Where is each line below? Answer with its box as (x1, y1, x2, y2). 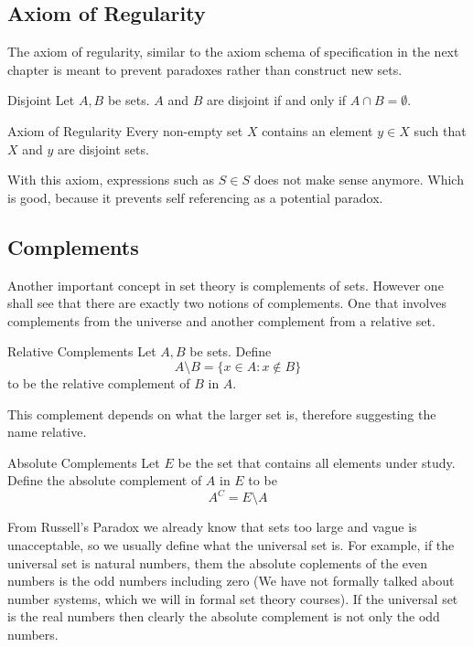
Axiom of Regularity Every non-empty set (7, 121, 243, 140)
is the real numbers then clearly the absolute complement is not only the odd (7, 607, 440, 626)
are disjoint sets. (58, 139, 149, 158)
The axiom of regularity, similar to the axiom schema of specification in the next (7, 42, 459, 61)
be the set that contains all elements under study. (177, 452, 456, 472)
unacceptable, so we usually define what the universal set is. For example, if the (7, 536, 455, 554)
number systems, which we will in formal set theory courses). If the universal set (7, 589, 458, 608)
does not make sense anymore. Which (253, 170, 464, 189)
